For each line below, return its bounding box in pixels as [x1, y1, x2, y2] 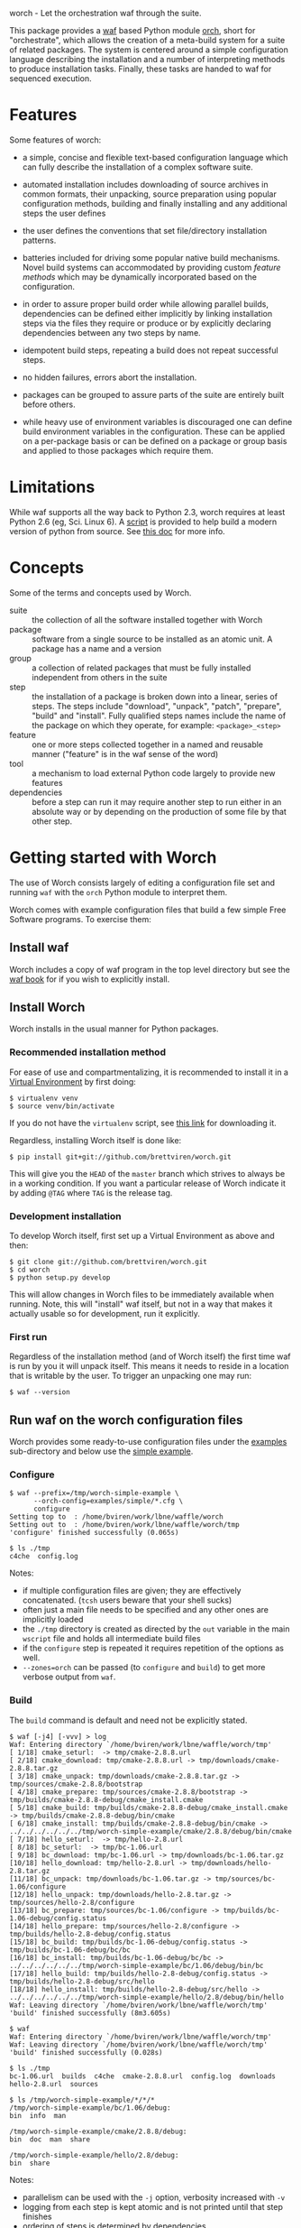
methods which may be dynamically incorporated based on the [22, 271, 257, 282]
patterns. [22, 235, 57, 245]
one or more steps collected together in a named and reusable [32, 739, 264, 750]
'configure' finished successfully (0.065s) [9, 1529, 179, 1538]
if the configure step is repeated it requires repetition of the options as [22, 1642, 284, 1654]
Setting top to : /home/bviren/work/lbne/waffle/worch [9, 1512, 223, 1521]
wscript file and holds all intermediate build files [22, 1633, 201, 1644]
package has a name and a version [32, 643, 162, 653]
